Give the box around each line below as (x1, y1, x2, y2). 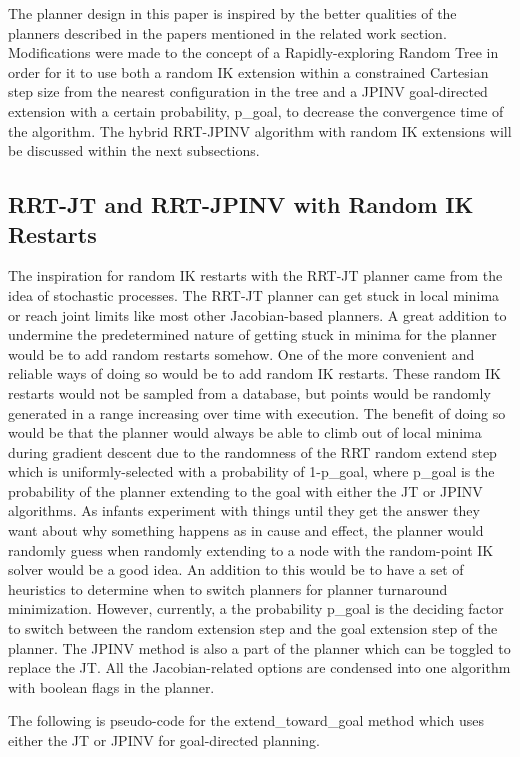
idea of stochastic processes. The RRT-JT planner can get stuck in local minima (8, 284, 500, 305)
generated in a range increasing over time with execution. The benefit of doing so (8, 402, 506, 423)
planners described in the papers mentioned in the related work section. (8, 22, 447, 43)
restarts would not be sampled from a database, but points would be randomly (8, 382, 491, 403)
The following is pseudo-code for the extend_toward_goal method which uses (8, 710, 484, 731)
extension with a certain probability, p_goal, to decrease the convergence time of (8, 100, 504, 121)
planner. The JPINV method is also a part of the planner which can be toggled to (8, 637, 511, 658)
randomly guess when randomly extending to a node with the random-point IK (8, 539, 494, 560)
